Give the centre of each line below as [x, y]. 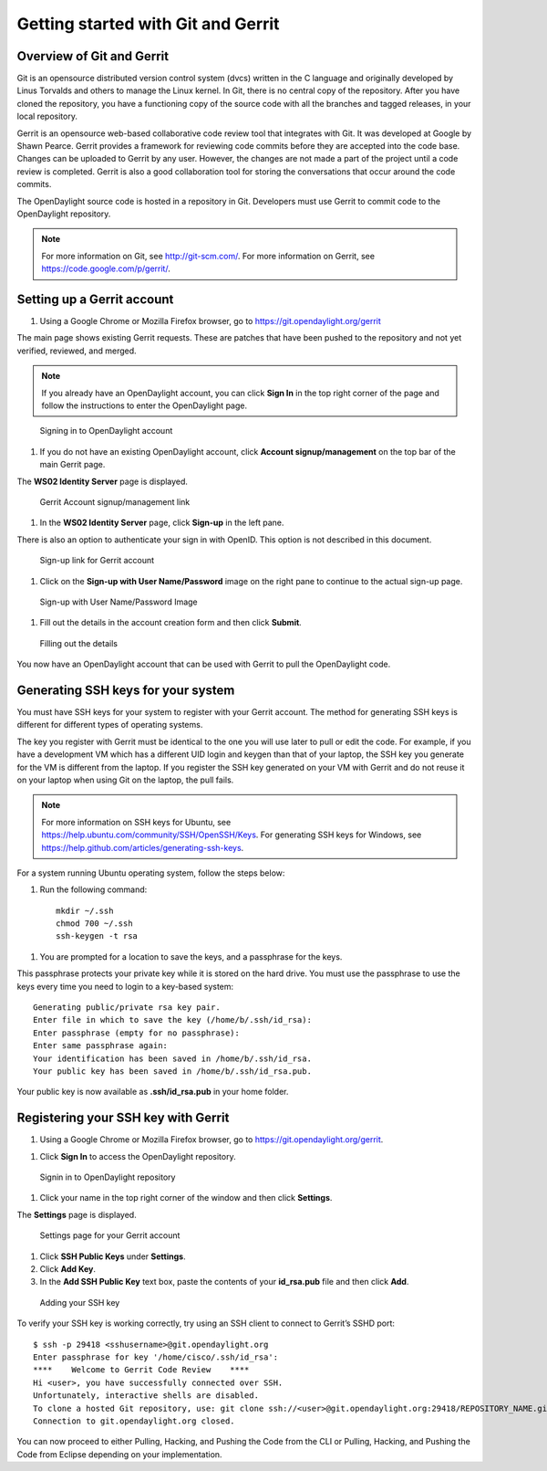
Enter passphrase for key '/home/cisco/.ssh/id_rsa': [155, 1357]
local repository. [47, 116]
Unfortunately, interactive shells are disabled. [146, 1396]
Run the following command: [93, 889]
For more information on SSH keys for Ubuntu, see [136, 822]
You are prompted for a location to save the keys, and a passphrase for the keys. [191, 956]
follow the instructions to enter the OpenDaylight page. [144, 405]
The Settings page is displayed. [77, 1214]
